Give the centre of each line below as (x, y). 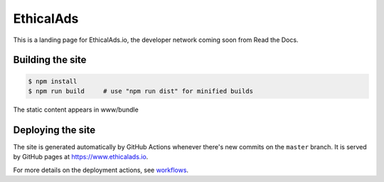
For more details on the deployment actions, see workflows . (101, 170)
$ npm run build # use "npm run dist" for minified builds (141, 91)
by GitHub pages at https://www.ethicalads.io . (81, 157)
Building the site (50, 60)
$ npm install (53, 81)
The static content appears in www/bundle (76, 109)
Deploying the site (54, 130)
